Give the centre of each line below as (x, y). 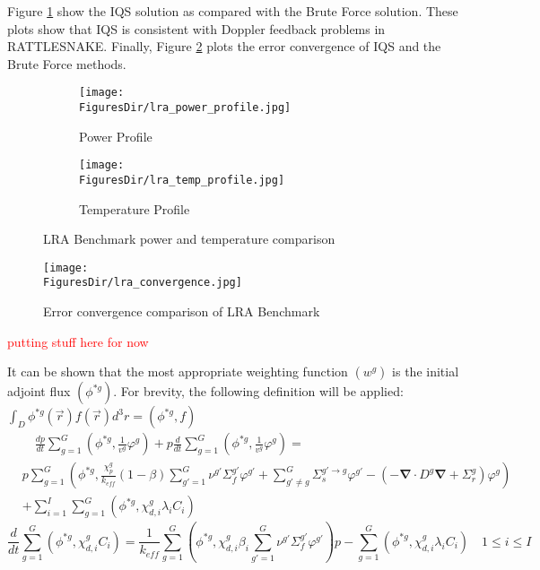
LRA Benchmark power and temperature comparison (189, 239)
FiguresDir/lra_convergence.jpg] (143, 283)
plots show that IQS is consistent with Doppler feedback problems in (196, 28)
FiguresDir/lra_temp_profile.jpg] (182, 180)
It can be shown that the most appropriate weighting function (178, 371)
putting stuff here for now (78, 341)
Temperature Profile (135, 208)
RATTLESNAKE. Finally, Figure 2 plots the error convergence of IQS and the (224, 46)
